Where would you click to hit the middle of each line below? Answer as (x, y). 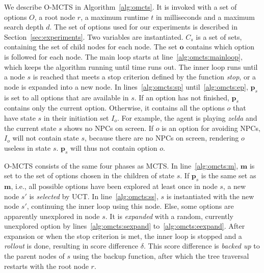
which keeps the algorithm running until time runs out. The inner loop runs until (131, 66)
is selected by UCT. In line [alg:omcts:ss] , (94, 196)
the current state (30, 128)
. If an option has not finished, (182, 97)
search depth (24, 27)
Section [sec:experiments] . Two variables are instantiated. (94, 36)
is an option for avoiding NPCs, (211, 128)
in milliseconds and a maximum (205, 17)
